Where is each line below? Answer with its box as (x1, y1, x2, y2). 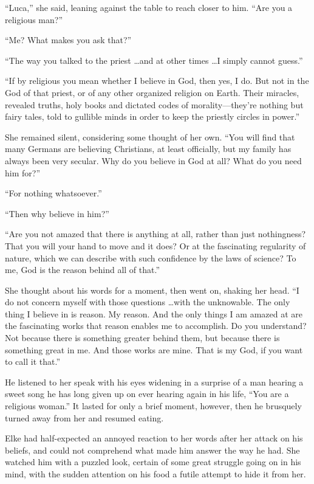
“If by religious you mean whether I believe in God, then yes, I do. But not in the (5, 74, 309, 87)
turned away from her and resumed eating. (5, 411, 164, 424)
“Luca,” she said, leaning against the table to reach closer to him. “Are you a (5, 1, 293, 13)
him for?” (5, 166, 40, 179)
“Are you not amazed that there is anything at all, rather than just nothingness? (5, 227, 306, 240)
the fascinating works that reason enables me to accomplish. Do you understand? (5, 319, 307, 332)
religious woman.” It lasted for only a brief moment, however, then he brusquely (5, 399, 302, 412)
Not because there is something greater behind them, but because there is (5, 331, 280, 344)
